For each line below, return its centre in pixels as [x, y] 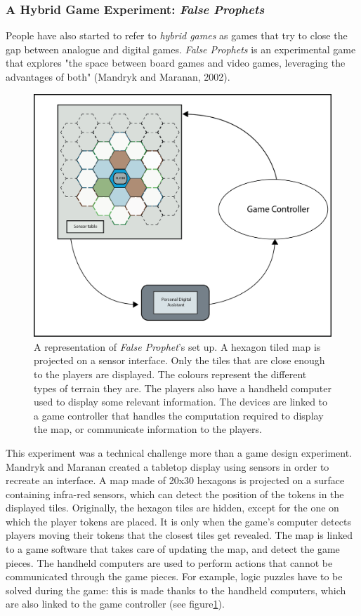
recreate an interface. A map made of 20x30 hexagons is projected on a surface [175, 480]
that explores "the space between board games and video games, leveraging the [176, 63]
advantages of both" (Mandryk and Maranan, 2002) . [118, 76]
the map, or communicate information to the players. [148, 429]
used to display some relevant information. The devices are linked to [181, 402]
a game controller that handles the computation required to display [179, 415]
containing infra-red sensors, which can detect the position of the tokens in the [175, 494]
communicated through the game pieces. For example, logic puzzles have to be [174, 576]
